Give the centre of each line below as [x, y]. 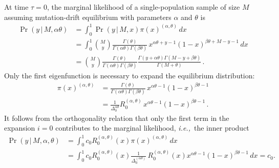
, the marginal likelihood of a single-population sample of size [143, 7]
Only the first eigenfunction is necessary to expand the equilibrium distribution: [130, 76]
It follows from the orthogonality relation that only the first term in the [117, 118]
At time [16, 7]
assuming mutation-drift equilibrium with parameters [88, 17]
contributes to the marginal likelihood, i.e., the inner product [152, 128]
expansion [20, 128]
